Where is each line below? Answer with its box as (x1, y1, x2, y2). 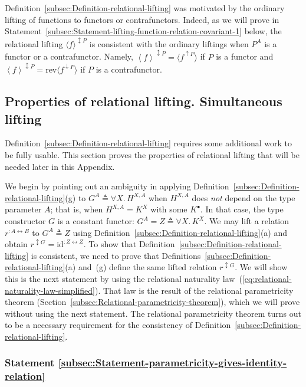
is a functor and (216, 50, 274, 63)
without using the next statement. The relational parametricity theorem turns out (5, 307, 301, 319)
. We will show (235, 261, 288, 273)
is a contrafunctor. (96, 63, 162, 76)
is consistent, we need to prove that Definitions (31, 249, 201, 261)
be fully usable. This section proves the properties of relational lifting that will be (5, 149, 300, 161)
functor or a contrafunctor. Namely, (5, 50, 133, 63)
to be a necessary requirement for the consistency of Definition (5, 319, 231, 331)
